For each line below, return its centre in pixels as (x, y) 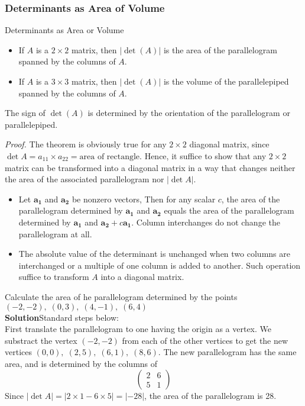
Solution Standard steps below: (62, 317)
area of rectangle (110, 157)
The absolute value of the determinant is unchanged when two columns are (154, 254)
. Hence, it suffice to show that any (203, 155)
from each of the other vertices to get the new (205, 340)
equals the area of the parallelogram (229, 210)
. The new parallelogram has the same (227, 352)
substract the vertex (41, 340)
